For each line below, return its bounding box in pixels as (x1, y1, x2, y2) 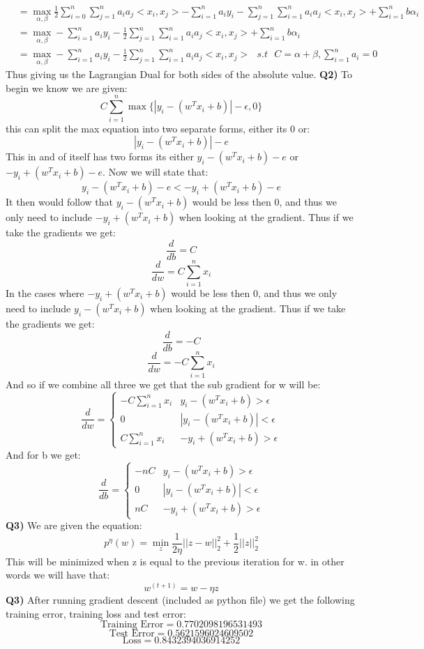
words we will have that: (6, 567, 110, 582)
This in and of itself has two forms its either (6, 149, 194, 164)
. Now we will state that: (103, 165, 209, 179)
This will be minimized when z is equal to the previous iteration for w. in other (6, 553, 344, 568)
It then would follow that (6, 194, 114, 209)
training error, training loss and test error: (6, 606, 186, 620)
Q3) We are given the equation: (6, 518, 142, 533)
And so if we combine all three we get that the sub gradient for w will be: (6, 376, 321, 391)
